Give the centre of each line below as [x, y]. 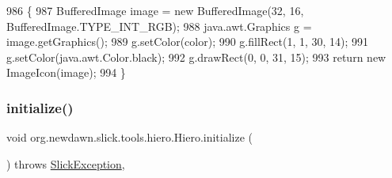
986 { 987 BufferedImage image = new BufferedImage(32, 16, [155, 10]
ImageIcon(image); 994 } [66, 72]
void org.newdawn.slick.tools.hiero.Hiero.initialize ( [130, 137]
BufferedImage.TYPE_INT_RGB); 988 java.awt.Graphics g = [159, 26]
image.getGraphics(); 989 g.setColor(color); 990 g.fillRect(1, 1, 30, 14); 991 [188, 42]
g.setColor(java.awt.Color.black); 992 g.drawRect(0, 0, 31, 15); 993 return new [196, 57]
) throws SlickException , [66, 163]
